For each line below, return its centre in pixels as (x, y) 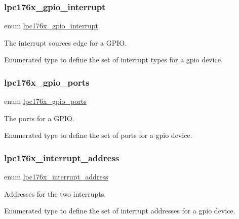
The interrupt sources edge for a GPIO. (66, 42)
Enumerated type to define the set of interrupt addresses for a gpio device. (120, 211)
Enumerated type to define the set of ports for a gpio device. (98, 135)
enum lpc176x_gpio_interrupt (51, 26)
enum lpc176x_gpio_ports (45, 101)
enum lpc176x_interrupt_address (56, 177)
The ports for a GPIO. (39, 118)
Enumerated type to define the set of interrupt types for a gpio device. (113, 60)
